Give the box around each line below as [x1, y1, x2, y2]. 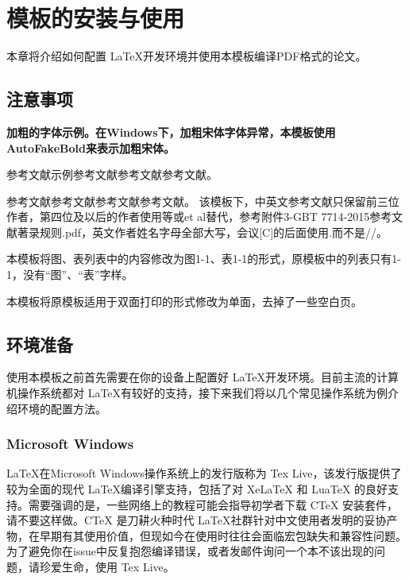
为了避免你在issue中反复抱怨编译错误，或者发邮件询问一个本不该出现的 [6, 543, 374, 559]
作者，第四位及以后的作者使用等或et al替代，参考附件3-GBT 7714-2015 [6, 208, 370, 225]
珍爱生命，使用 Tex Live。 [39, 559, 175, 575]
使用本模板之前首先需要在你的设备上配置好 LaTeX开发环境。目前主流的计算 [6, 369, 399, 385]
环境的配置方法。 [17, 400, 106, 416]
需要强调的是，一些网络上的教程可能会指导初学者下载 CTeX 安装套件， [28, 496, 399, 512]
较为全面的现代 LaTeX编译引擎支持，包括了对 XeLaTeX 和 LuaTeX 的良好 [6, 481, 388, 497]
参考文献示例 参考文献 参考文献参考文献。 [6, 166, 218, 183]
